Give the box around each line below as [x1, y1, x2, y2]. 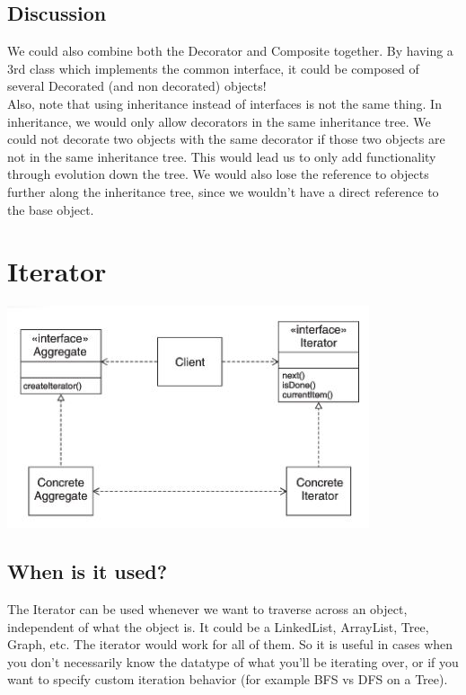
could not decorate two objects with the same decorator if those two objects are [7, 129, 445, 148]
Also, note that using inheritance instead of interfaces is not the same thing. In [7, 94, 442, 112]
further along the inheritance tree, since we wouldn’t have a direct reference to [7, 182, 439, 200]
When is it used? [7, 557, 168, 585]
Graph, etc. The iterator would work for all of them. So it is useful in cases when [7, 635, 453, 654]
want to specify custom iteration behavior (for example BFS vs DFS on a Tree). [7, 670, 448, 689]
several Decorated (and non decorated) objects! [7, 76, 267, 95]
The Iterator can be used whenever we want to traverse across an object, [7, 600, 408, 619]
